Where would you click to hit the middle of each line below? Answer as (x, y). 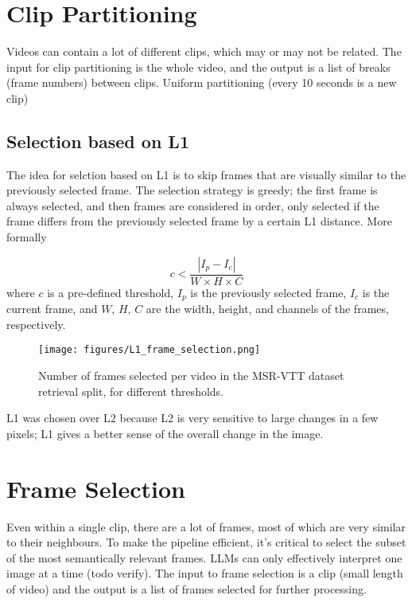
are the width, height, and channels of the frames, (267, 309)
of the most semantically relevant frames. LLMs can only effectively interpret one (204, 557)
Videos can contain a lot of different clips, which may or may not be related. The (204, 51)
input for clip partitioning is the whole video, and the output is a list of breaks (198, 67)
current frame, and (52, 309)
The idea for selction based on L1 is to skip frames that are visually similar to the (206, 174)
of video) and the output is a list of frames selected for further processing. (187, 588)
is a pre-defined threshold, (111, 292)
